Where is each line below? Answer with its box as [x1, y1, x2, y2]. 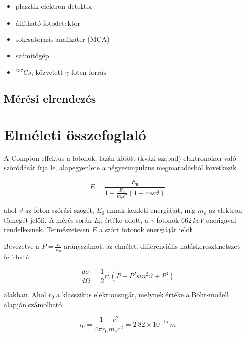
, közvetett [31, 67, 63, 77]
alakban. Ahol [4, 289, 46, 299]
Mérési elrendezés [4, 91, 96, 106]
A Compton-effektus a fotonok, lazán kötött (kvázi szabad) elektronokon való [4, 153, 236, 163]
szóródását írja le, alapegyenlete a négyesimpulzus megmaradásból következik [4, 162, 237, 173]
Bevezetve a [4, 241, 40, 251]
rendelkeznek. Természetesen [4, 224, 90, 234]
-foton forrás [69, 67, 106, 77]
